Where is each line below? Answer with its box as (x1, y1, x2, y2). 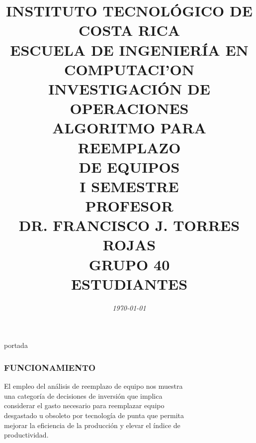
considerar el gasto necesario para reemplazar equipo (4, 400, 165, 411)
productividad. (4, 430, 49, 440)
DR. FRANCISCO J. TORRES (18, 215, 240, 235)
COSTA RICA (78, 20, 180, 40)
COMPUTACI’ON (64, 59, 194, 79)
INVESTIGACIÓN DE (48, 78, 210, 99)
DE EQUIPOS (79, 156, 180, 177)
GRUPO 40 (88, 254, 170, 274)
